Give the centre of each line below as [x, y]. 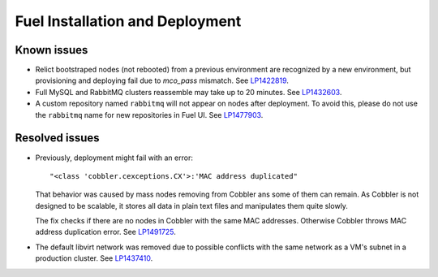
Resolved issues [58, 138]
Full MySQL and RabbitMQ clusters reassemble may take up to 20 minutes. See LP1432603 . [189, 92]
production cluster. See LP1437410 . [94, 258]
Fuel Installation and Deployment [128, 21]
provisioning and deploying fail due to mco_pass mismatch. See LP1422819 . [162, 80]
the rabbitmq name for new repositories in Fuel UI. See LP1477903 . [149, 115]
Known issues [52, 50]
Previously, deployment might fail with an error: [114, 158]
